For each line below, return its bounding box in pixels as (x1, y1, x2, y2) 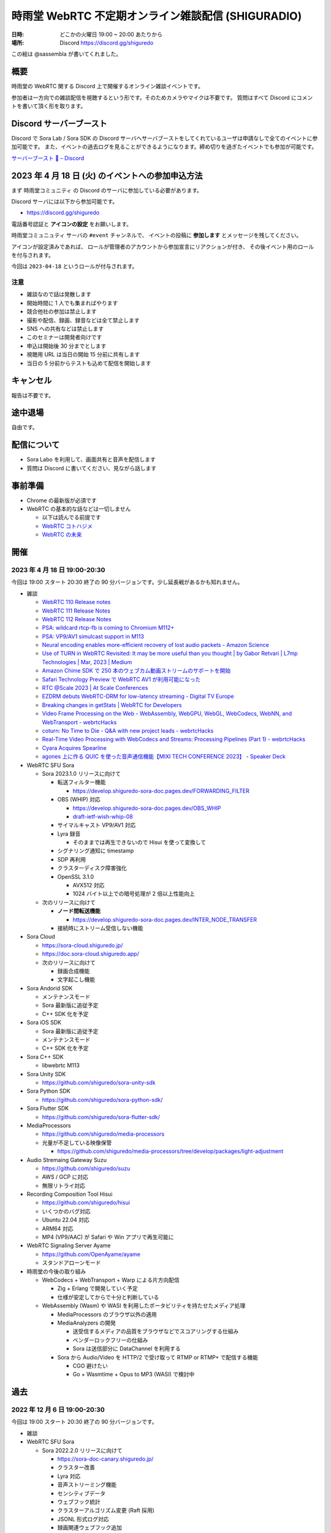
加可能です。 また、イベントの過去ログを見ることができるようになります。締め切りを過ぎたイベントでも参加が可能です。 (11, 143, 318, 150)
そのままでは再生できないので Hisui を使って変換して (72, 839, 207, 846)
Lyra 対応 (57, 1472, 81, 1480)
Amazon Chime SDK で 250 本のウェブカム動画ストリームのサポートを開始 (42, 667, 231, 675)
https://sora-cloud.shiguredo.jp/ (42, 941, 123, 949)
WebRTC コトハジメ (42, 522, 93, 530)
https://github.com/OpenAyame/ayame (42, 1250, 141, 1258)
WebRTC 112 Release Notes (42, 615, 112, 622)
